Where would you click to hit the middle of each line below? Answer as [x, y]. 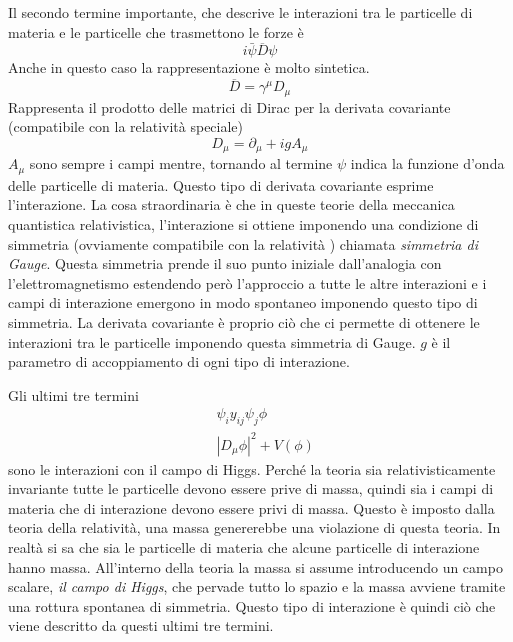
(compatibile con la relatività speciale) [126, 126]
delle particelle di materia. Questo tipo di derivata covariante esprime [221, 184]
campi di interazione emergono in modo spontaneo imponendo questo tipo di [243, 302]
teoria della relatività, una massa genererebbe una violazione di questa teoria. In [254, 527]
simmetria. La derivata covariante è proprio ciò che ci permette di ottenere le [244, 321]
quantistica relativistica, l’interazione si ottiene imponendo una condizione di [243, 223]
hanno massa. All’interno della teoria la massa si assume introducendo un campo [255, 566]
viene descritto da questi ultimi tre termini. [141, 625]
